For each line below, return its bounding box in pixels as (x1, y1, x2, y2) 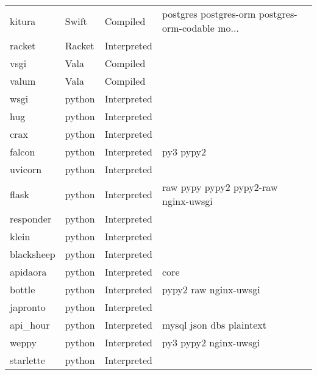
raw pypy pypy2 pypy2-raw (162, 180, 278, 194)
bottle (10, 282, 35, 296)
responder (10, 212, 52, 226)
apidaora (10, 265, 47, 279)
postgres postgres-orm (162, 7, 256, 21)
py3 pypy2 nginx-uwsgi (162, 335, 260, 349)
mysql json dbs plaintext (162, 318, 266, 332)
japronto (10, 300, 46, 314)
